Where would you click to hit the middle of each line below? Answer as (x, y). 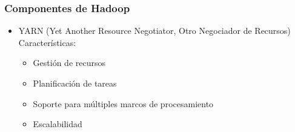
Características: (47, 42)
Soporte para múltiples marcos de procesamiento (123, 103)
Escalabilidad (58, 124)
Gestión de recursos (69, 63)
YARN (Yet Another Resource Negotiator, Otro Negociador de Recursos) (154, 31)
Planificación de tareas (75, 83)
